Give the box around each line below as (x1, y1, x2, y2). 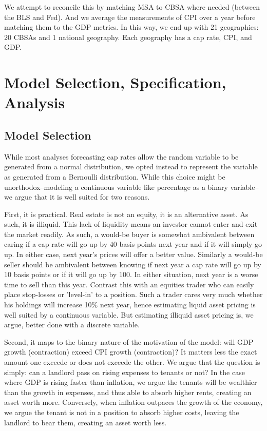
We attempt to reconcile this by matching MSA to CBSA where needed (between (4, 2, 260, 12)
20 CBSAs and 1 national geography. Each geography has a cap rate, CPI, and (4, 31, 252, 42)
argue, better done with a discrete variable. (4, 319, 140, 330)
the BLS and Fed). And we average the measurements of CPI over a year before (4, 11, 256, 22)
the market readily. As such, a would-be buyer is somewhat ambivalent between (4, 228, 255, 239)
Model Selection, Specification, (4, 72, 226, 93)
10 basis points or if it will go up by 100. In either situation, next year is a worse (4, 269, 258, 280)
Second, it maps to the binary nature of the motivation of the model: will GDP (4, 336, 254, 347)
